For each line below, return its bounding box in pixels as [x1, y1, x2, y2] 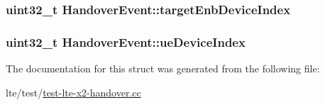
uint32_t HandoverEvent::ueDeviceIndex [6, 33, 246, 50]
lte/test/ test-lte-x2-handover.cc [6, 84, 141, 99]
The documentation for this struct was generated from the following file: [6, 61, 320, 76]
